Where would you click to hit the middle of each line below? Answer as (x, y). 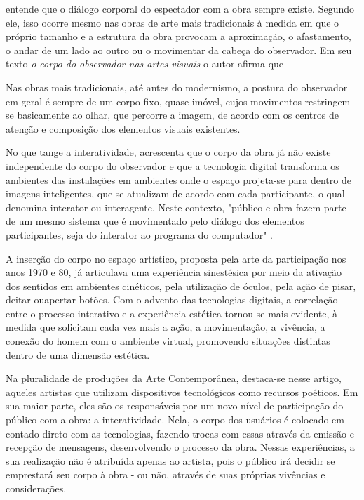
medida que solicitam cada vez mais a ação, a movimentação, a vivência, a (166, 327)
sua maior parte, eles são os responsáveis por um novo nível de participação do (175, 406)
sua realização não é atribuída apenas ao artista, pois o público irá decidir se (170, 460)
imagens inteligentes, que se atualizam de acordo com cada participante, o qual (175, 193)
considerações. (36, 488)
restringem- (329, 101)
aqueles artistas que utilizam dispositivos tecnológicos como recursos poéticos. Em (182, 392)
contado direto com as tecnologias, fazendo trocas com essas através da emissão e (180, 433)
